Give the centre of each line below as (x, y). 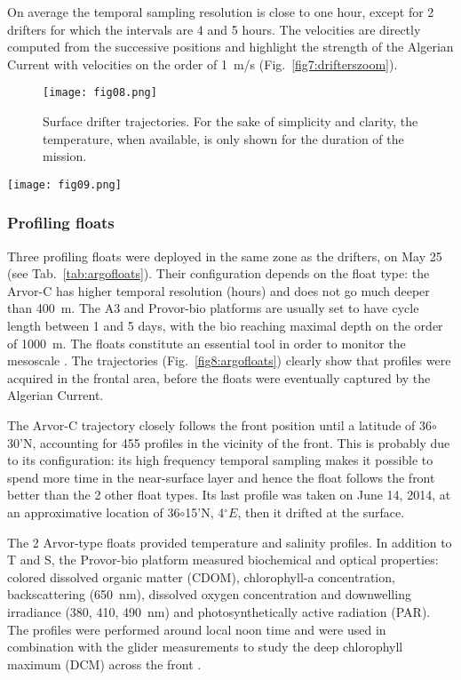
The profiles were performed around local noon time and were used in (197, 629)
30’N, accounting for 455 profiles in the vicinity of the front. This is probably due (229, 442)
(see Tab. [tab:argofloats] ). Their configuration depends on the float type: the (219, 273)
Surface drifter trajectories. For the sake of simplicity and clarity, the (230, 121)
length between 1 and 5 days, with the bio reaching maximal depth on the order (225, 326)
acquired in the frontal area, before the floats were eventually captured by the (219, 377)
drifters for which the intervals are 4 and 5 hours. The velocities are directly (214, 29)
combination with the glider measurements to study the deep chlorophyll (205, 647)
